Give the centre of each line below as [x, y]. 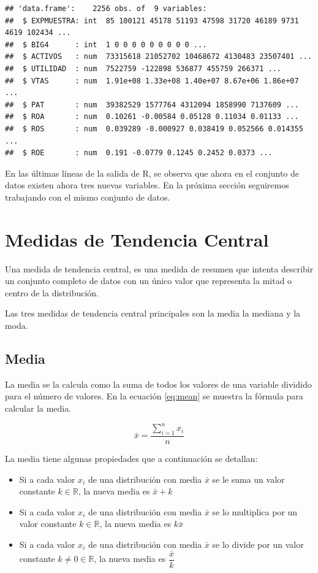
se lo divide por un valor [258, 544]
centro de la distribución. [52, 292]
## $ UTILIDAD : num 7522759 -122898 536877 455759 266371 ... [143, 68]
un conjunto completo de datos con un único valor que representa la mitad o [149, 281]
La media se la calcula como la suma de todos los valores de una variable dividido [158, 384]
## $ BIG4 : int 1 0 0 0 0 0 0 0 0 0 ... [106, 44]
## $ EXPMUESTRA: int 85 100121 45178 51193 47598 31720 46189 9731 [152, 21]
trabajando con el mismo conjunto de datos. [88, 197]
